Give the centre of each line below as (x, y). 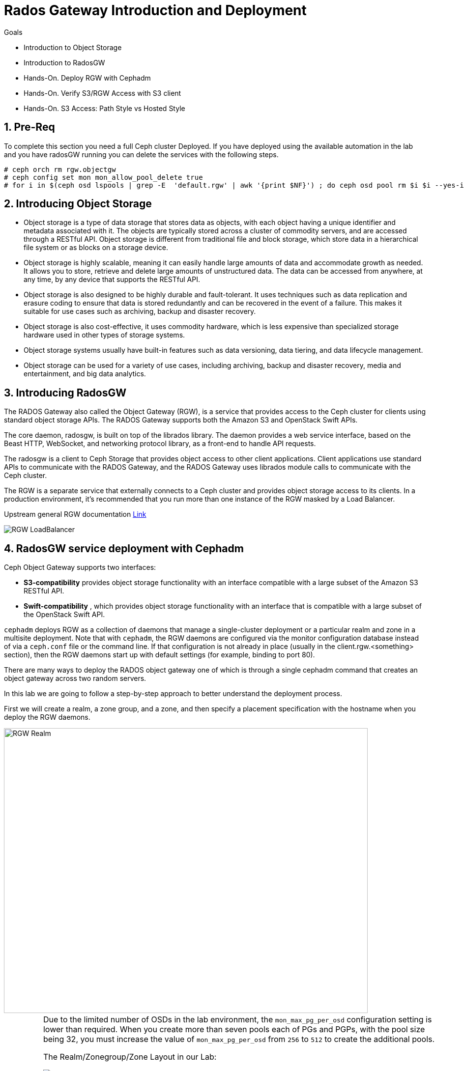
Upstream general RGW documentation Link (75, 514)
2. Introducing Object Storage (78, 204)
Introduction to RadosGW (64, 62)
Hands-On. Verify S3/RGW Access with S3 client (102, 93)
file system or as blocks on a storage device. (96, 248)
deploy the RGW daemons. (47, 717)
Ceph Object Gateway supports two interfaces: (80, 567)
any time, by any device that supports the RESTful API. (112, 280)
